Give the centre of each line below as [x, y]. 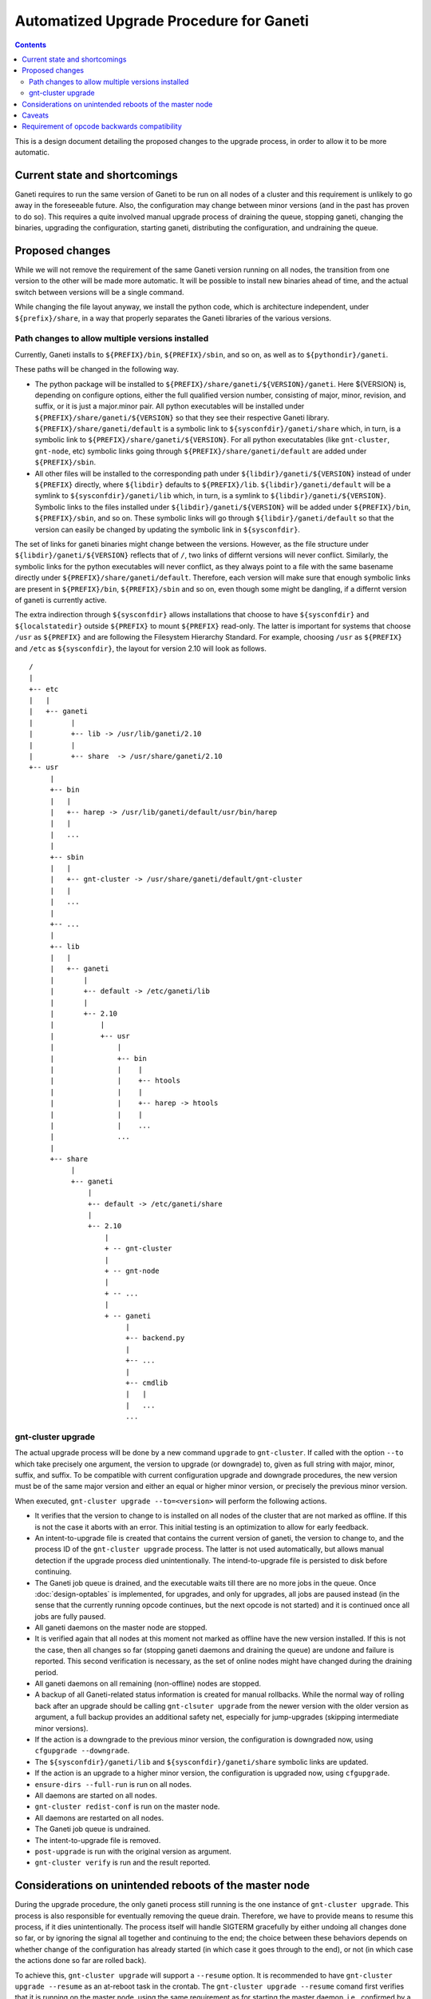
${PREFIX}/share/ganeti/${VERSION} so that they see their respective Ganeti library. [182, 417]
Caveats [36, 115]
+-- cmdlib [146, 1383]
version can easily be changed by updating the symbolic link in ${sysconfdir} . [168, 529]
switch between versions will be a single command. [99, 292]
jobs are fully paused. [70, 1616]
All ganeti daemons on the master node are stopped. [121, 1628]
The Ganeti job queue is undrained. [93, 1829]
